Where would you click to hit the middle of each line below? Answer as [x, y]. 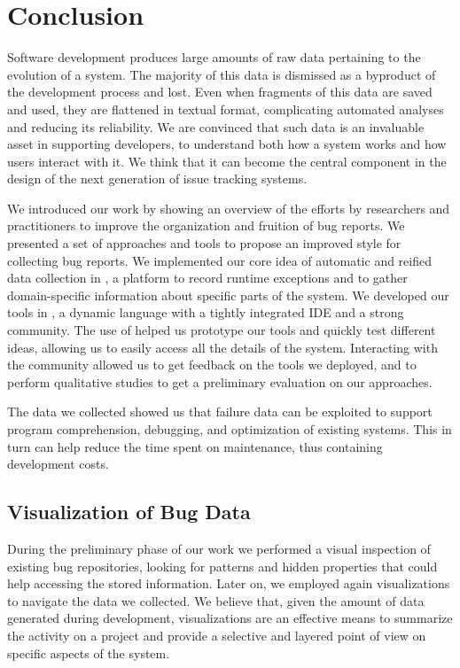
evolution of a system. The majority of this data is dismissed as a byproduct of [222, 74]
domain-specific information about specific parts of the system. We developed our [228, 295]
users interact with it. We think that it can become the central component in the [227, 161]
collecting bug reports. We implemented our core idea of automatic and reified [219, 260]
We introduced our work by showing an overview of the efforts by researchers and [229, 208]
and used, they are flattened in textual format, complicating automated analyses [226, 109]
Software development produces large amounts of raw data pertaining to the [214, 57]
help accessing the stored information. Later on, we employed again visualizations [229, 583]
